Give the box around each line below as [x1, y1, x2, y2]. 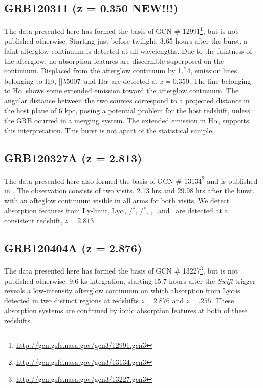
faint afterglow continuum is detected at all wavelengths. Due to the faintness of [4, 46, 252, 56]
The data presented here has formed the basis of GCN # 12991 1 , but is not [4, 24, 238, 36]
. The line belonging [189, 75, 251, 86]
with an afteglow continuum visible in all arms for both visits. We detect [4, 195, 230, 206]
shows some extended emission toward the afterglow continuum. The [26, 85, 239, 96]
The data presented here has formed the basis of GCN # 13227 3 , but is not [4, 264, 238, 276]
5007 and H [66, 75, 104, 86]
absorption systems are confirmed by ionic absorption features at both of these [4, 305, 248, 316]
